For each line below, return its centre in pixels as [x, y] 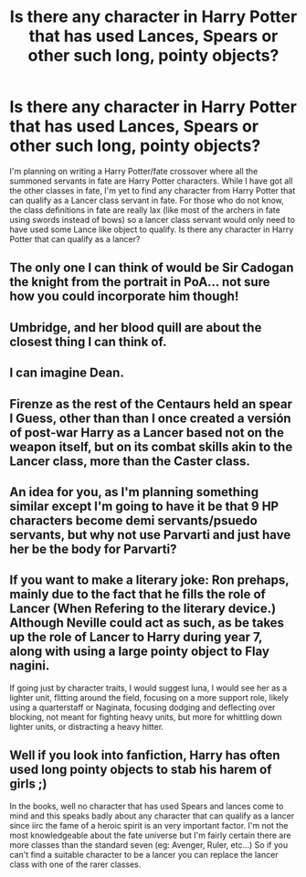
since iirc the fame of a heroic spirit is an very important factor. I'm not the [149, 825]
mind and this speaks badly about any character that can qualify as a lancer [152, 816]
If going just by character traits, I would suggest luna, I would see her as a [148, 688]
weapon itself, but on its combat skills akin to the [151, 446]
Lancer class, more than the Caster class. [130, 461]
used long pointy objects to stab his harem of [141, 770]
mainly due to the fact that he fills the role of [138, 594]
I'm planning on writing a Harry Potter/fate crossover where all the [134, 171]
